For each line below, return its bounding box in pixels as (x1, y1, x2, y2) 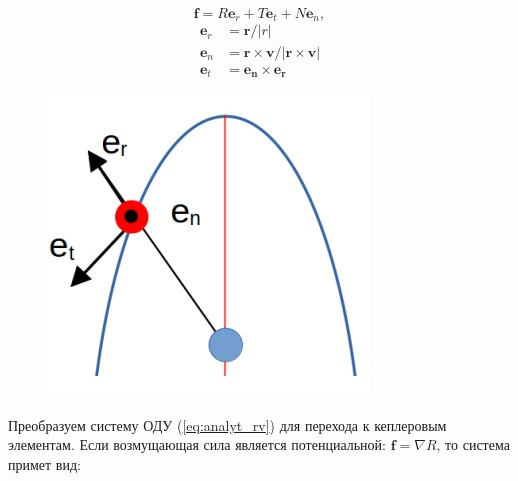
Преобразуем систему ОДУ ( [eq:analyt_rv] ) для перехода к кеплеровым (8, 414, 447, 435)
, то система (436, 434, 510, 455)
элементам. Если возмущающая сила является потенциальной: (8, 434, 386, 455)
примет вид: (8, 453, 81, 474)
